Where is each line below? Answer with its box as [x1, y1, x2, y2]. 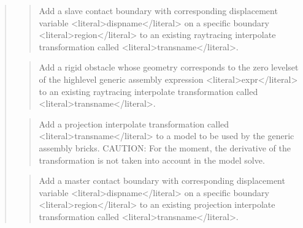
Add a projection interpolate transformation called [39, 117, 229, 130]
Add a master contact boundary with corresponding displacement [39, 174, 285, 187]
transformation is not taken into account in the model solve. [39, 153, 265, 166]
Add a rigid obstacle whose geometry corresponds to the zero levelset [39, 61, 299, 74]
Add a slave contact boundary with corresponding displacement [39, 4, 278, 17]
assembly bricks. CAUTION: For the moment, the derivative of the [39, 141, 291, 154]
